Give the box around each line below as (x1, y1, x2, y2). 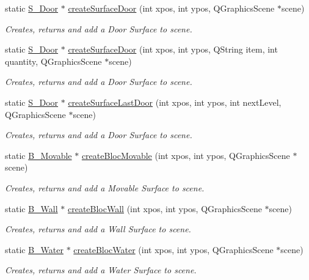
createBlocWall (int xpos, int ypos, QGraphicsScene (67, 202, 262, 215)
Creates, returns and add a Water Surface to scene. (5, 263, 197, 276)
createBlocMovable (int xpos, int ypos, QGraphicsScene (81, 149, 290, 161)
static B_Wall (5, 202, 58, 215)
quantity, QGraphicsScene (5, 54, 102, 67)
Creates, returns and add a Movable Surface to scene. (5, 181, 205, 194)
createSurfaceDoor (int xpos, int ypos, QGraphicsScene (68, 2, 275, 14)
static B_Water (5, 243, 64, 256)
